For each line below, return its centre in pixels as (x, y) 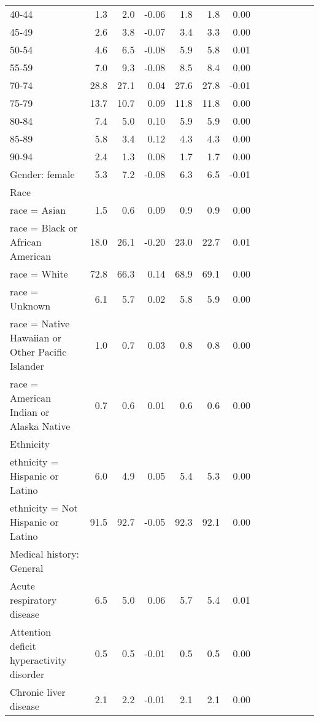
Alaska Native (40, 426)
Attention (31, 632)
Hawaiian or (36, 337)
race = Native (40, 323)
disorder (27, 674)
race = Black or (44, 228)
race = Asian (38, 210)
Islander (27, 366)
